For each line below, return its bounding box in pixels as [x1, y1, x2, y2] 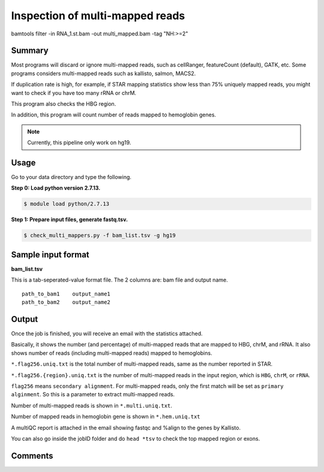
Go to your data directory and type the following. [11, 174, 132, 181]
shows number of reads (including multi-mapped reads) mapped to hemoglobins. [11, 349, 212, 357]
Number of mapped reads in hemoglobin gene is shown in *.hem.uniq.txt [11, 413, 200, 420]
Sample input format [11, 249, 89, 259]
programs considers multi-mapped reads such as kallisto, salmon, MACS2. [11, 70, 196, 77]
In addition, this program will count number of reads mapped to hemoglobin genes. [11, 111, 216, 118]
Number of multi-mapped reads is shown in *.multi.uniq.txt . [11, 402, 172, 409]
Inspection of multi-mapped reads [11, 9, 185, 22]
